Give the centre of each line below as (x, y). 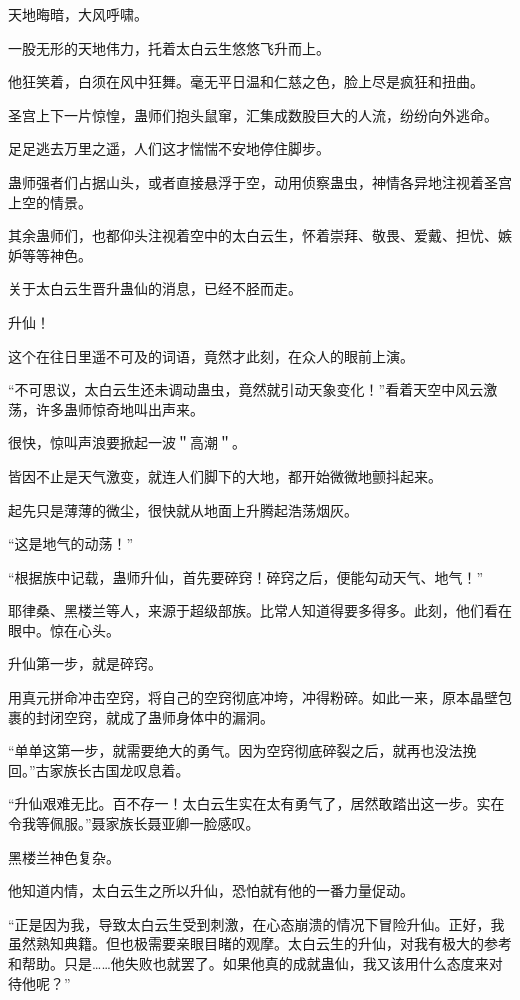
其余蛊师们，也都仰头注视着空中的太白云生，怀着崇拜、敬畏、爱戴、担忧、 (253, 235)
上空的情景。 (50, 201)
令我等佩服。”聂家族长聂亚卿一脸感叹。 (134, 823)
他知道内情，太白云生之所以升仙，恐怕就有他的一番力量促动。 (211, 890)
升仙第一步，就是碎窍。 (85, 663)
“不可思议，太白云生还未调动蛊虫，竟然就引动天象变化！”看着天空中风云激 (253, 389)
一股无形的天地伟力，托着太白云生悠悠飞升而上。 (169, 47)
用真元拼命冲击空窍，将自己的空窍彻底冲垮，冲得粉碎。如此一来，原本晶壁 (253, 697)
